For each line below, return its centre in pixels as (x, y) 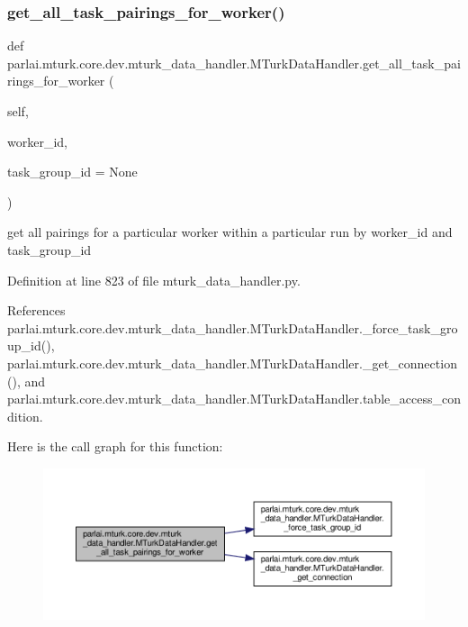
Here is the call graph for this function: (115, 446)
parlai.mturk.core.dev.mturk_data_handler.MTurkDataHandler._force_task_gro (233, 327)
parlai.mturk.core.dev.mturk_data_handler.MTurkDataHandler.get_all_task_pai (234, 63)
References (36, 310)
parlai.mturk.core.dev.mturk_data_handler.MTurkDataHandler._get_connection (232, 363)
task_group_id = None (72, 172)
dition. (25, 416)
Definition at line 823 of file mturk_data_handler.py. (154, 280)
